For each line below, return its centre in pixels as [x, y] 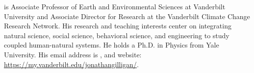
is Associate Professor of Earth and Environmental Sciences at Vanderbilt [115, 6]
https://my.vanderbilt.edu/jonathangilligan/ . [71, 64]
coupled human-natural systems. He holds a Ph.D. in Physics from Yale [112, 45]
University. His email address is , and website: [73, 54]
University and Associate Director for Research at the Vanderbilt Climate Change [127, 16]
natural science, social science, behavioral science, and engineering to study [117, 35]
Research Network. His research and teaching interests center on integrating [118, 26]
